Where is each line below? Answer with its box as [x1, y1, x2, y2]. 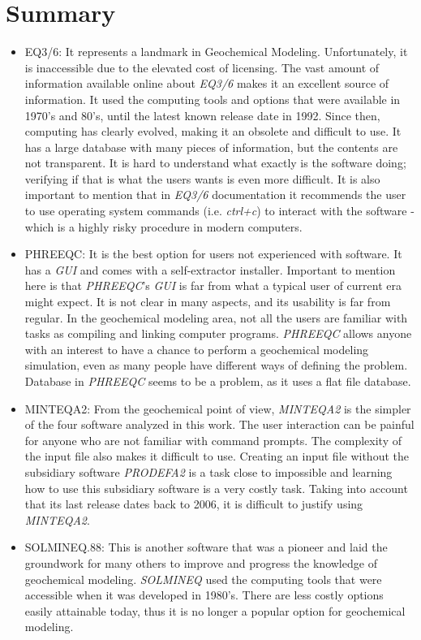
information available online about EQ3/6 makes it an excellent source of [24, 75, 389, 92]
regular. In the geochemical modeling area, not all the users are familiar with [24, 309, 408, 326]
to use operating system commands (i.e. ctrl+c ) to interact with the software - [24, 202, 415, 219]
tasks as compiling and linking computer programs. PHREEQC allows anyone [24, 325, 412, 342]
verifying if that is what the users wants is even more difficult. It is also [24, 170, 380, 187]
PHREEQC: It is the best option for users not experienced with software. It [24, 245, 402, 262]
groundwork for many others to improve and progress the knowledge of [24, 554, 377, 571]
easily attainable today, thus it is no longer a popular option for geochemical [24, 602, 406, 619]
